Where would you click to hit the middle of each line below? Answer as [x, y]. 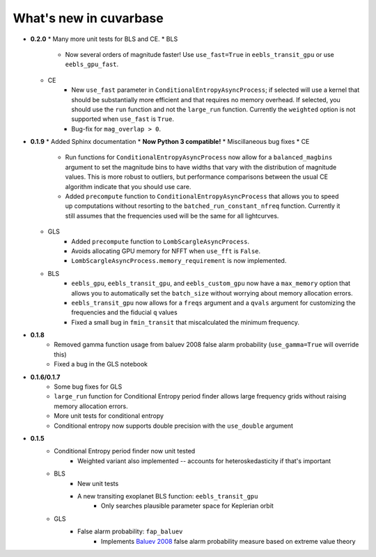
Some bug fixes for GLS [88, 387]
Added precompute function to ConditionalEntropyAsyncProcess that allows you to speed [202, 196]
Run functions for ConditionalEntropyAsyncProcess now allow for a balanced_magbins [199, 157]
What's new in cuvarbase [88, 18]
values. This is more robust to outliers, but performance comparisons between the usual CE [197, 177]
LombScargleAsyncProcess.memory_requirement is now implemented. [179, 261]
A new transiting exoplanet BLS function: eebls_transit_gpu [168, 496]
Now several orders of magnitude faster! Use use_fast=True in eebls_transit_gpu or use [199, 54]
